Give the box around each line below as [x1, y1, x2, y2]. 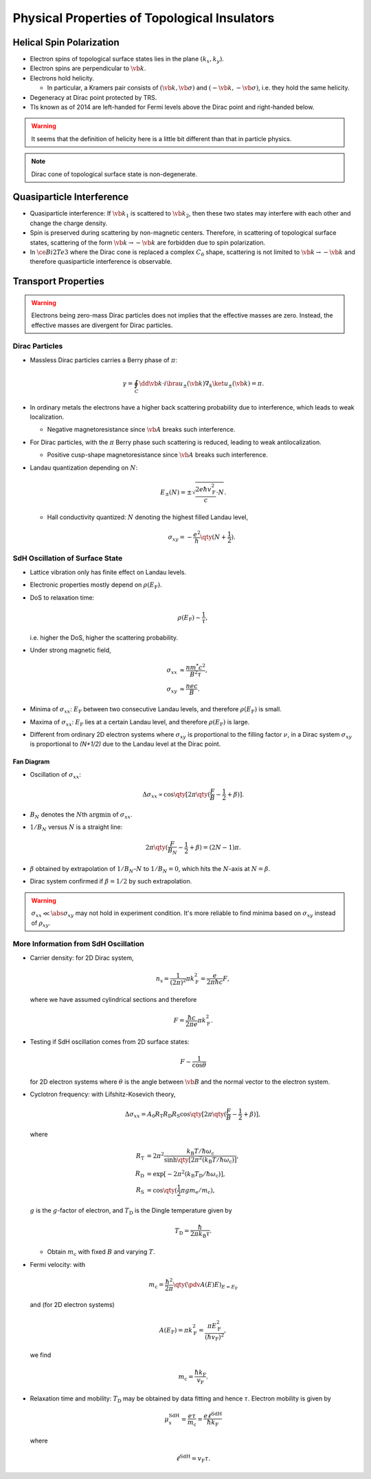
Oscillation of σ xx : [30, 770, 82, 780]
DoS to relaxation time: [30, 593, 95, 602]
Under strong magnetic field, [30, 646, 111, 654]
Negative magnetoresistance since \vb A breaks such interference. [47, 426, 236, 434]
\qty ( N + [200, 533, 227, 541]
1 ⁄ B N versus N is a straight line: [30, 823, 123, 832]
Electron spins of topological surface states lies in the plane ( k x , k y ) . [30, 55, 225, 65]
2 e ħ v [195, 485, 212, 493]
